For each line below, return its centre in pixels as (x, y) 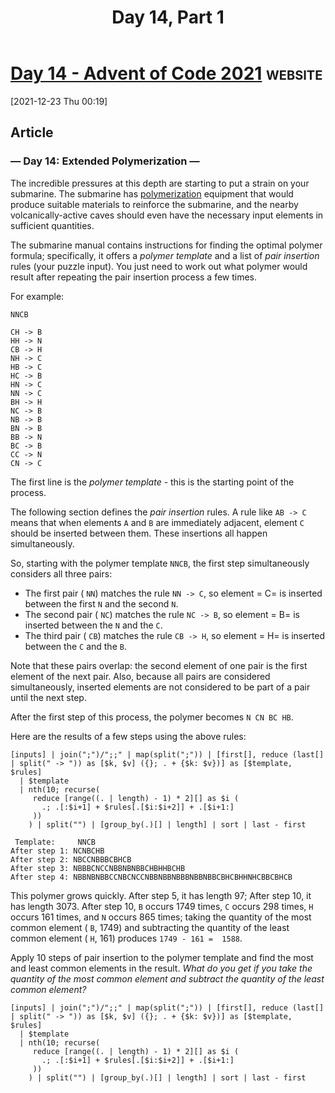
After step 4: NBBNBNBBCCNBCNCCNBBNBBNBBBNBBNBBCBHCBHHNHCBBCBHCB (151, 877)
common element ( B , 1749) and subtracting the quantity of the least (150, 927)
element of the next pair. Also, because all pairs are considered (140, 676)
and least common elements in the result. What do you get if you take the (161, 968)
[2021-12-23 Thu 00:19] (59, 101)
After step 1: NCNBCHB (57, 851)
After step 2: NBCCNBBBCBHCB (71, 859)
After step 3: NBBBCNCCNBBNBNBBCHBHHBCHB (98, 868)
